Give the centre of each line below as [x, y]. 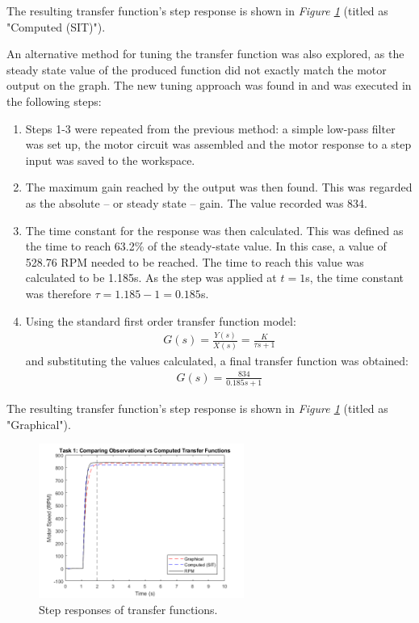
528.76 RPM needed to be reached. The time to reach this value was [195, 261]
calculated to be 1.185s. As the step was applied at [151, 278]
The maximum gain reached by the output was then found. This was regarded [219, 187]
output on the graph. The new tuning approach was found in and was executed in [209, 85]
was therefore [58, 293]
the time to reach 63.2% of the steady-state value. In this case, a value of [206, 246]
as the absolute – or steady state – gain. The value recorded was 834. [196, 202]
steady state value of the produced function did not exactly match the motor [197, 69]
